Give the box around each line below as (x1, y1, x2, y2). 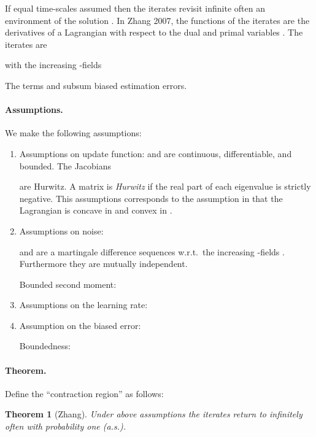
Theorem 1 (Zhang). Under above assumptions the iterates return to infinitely (5, 408, 303, 420)
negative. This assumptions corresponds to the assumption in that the (19, 191, 283, 204)
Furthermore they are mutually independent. (19, 257, 188, 270)
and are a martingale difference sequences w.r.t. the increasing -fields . (19, 245, 285, 258)
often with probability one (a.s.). (5, 420, 126, 433)
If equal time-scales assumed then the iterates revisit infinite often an (5, 2, 266, 14)
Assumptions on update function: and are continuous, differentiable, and (19, 147, 292, 160)
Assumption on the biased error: (19, 319, 141, 331)
